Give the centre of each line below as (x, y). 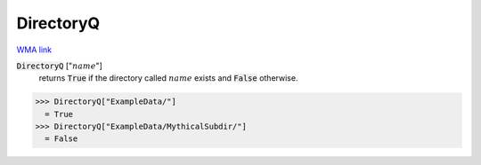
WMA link (34, 50)
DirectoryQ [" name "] (59, 66)
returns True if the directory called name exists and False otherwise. (168, 78)
